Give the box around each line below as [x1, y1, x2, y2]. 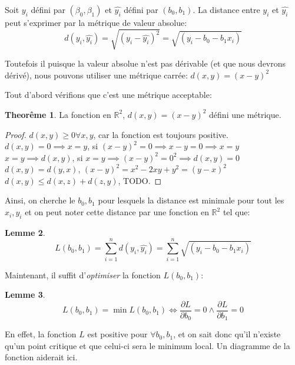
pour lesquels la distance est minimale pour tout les [98, 194, 284, 206]
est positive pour [87, 328, 148, 340]
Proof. [5, 128, 26, 140]
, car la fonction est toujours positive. [93, 128, 228, 140]
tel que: [223, 206, 250, 218]
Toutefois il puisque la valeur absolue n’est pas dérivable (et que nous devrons [5, 57, 286, 70]
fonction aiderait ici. [5, 351, 78, 363]
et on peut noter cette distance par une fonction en [25, 206, 209, 218]
